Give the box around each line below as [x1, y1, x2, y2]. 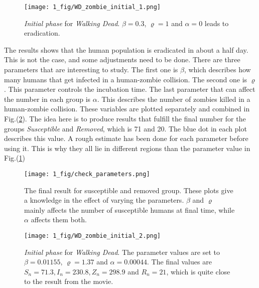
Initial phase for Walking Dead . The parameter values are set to [24, 246, 220, 257]
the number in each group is [4, 93, 91, 104]
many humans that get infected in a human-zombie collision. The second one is [4, 74, 247, 84]
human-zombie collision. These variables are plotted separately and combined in [4, 103, 250, 114]
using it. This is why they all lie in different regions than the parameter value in [4, 142, 250, 153]
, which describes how [184, 64, 251, 75]
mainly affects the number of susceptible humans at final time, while [24, 204, 235, 215]
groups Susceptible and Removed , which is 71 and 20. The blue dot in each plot [4, 123, 247, 133]
